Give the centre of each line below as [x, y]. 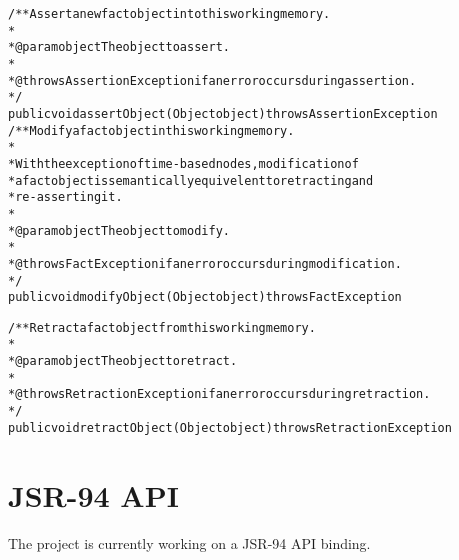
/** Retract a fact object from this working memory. [162, 327]
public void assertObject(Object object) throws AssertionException [223, 113]
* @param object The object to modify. [119, 230]
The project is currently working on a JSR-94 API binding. [189, 542]
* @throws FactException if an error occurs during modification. [205, 263]
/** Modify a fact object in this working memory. [151, 130]
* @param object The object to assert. [119, 47]
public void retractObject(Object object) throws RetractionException [230, 427]
